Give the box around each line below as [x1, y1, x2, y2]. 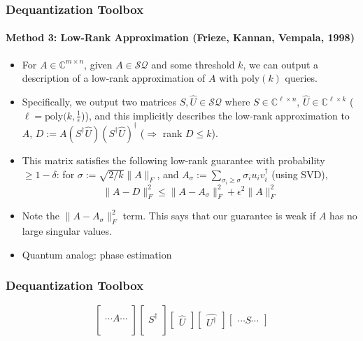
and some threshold [151, 57, 235, 71]
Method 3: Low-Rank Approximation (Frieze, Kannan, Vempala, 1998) [6, 30, 355, 45]
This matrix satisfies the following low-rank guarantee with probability [22, 152, 325, 167]
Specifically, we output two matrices [22, 94, 177, 109]
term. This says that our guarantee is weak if [122, 208, 316, 223]
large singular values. [22, 224, 112, 238]
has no [329, 208, 357, 223]
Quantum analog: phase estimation [22, 247, 172, 261]
